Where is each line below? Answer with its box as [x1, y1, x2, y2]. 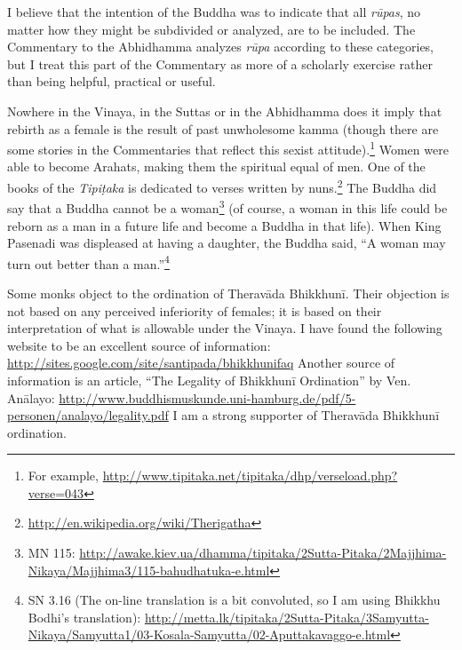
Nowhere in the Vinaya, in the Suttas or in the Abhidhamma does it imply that [7, 101, 442, 120]
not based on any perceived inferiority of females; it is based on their [7, 301, 382, 320]
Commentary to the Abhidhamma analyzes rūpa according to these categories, [7, 37, 434, 56]
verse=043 [28, 483, 84, 502]
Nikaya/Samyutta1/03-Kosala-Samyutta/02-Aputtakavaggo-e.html [28, 625, 391, 644]
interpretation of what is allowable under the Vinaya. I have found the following [7, 319, 442, 337]
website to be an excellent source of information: [7, 336, 271, 354]
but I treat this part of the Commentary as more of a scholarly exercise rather [7, 54, 433, 73]
